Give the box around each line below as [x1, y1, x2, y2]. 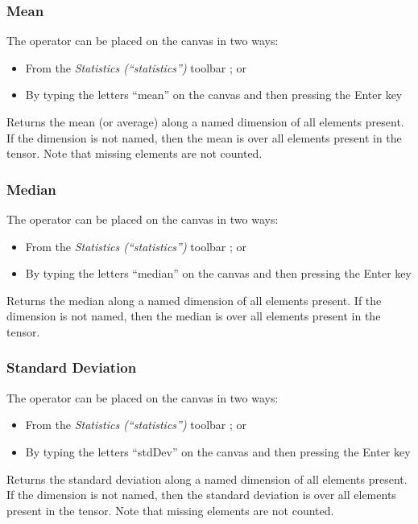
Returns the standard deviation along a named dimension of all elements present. [6, 470, 408, 487]
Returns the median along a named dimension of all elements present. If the [6, 291, 382, 308]
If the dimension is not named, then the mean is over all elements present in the [6, 129, 402, 146]
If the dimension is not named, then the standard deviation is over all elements [6, 486, 396, 503]
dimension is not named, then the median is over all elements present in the [6, 307, 381, 324]
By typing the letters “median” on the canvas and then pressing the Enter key [25, 265, 412, 282]
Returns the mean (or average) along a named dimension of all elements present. [6, 113, 404, 130]
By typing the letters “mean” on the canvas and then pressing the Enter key [25, 86, 403, 103]
